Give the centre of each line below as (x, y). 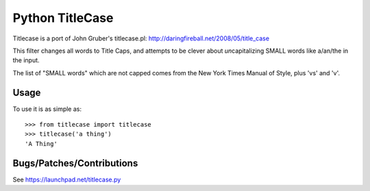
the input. (26, 60)
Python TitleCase (63, 18)
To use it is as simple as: (47, 109)
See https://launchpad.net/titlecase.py (67, 179)
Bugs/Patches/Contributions (75, 163)
